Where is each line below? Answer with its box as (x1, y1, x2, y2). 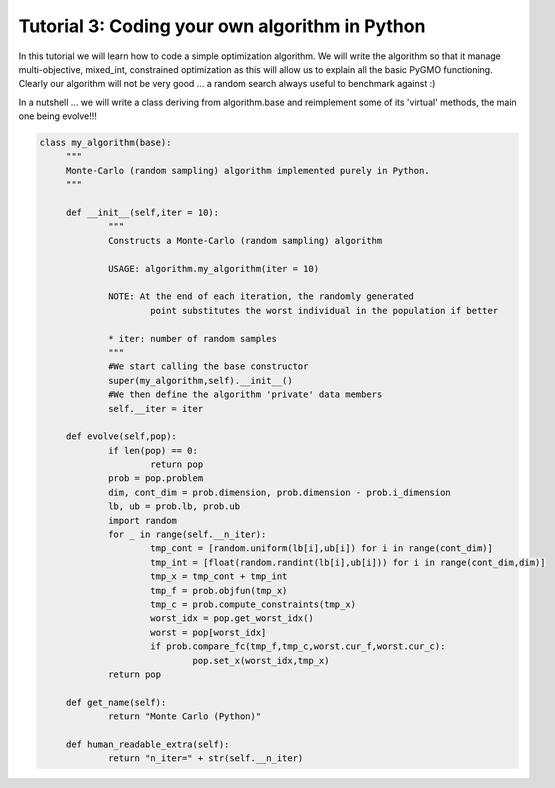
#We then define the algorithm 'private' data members (108, 389, 383, 400)
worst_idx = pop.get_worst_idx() (150, 613, 314, 624)
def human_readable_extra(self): (65, 738, 230, 750)
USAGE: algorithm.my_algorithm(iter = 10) (108, 263, 320, 274)
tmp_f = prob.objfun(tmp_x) (150, 585, 288, 596)
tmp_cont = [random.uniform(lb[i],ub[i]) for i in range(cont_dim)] (150, 543, 494, 554)
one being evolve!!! (18, 110, 97, 122)
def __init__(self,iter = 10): (65, 207, 220, 219)
